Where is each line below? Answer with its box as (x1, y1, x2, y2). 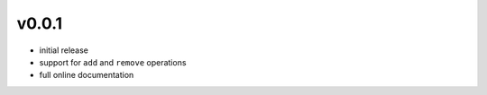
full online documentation (39, 70, 134, 81)
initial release (39, 45, 89, 56)
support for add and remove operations (39, 56, 187, 67)
